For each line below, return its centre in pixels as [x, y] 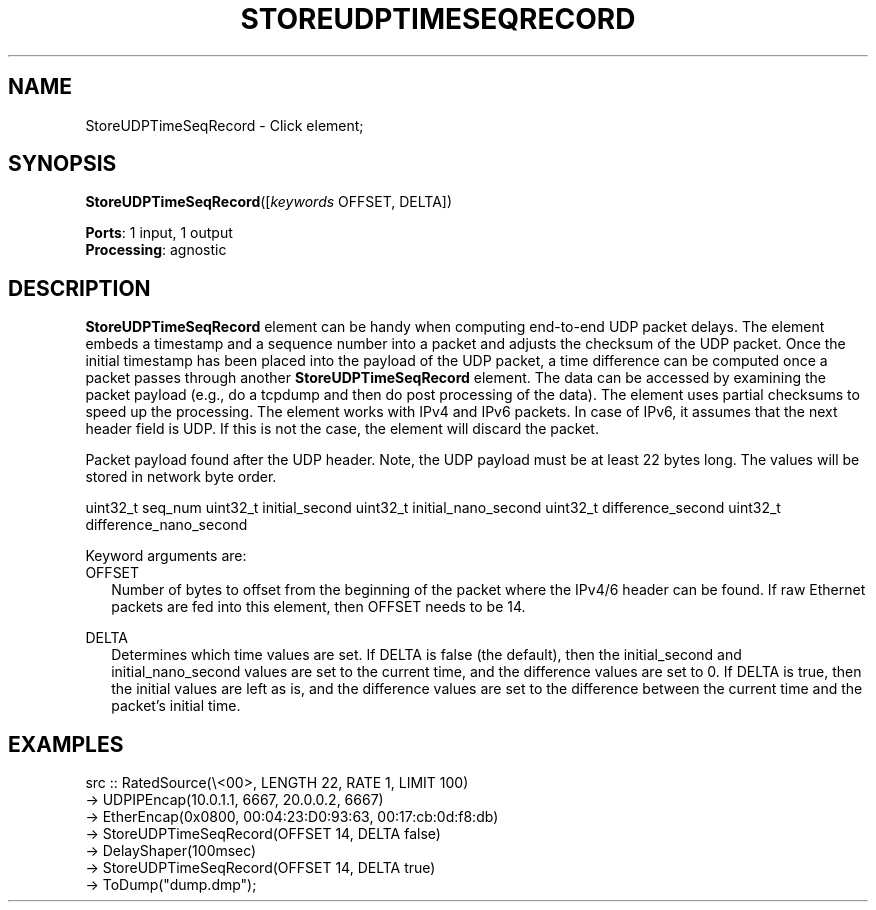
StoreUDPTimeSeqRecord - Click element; [224, 125]
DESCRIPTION [79, 288]
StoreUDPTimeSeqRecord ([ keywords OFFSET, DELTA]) [269, 202]
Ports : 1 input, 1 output [159, 233]
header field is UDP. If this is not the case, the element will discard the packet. [342, 429]
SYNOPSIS [62, 164]
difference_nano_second [166, 525]
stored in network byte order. [181, 477]
